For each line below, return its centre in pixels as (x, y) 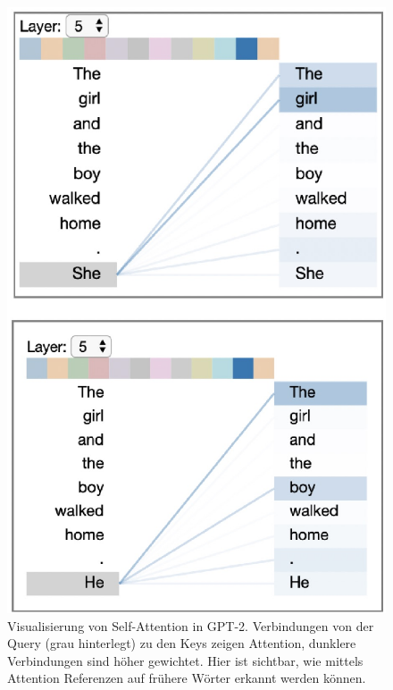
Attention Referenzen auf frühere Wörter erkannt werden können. (187, 678)
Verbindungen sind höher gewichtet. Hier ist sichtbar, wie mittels (185, 660)
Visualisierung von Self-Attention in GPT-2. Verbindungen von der (191, 625)
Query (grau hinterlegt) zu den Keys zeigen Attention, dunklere (182, 643)
